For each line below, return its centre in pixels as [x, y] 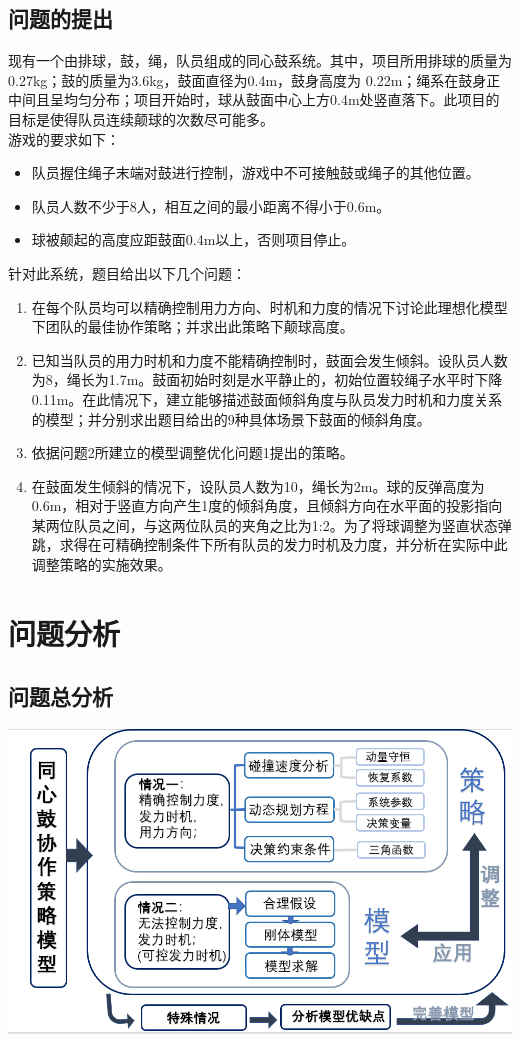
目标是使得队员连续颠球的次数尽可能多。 [141, 118]
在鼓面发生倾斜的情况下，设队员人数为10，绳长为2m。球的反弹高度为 [258, 485]
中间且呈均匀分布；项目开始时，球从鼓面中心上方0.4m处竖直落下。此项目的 [254, 99]
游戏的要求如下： [64, 138]
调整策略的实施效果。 [101, 564]
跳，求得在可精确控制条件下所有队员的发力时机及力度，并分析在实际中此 [269, 544]
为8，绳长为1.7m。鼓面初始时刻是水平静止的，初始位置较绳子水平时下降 [267, 379]
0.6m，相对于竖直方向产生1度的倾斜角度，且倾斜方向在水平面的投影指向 [267, 505]
